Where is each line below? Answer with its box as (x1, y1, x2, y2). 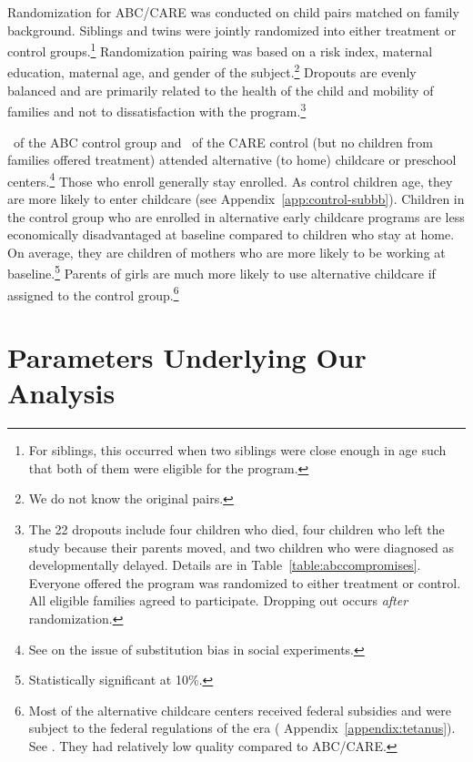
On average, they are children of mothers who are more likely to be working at (7, 242, 446, 261)
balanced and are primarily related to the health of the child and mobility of (7, 80, 434, 99)
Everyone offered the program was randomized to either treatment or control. (28, 573, 461, 592)
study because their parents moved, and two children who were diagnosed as (28, 537, 454, 556)
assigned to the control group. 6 (7, 282, 179, 304)
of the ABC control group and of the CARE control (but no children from (13, 132, 433, 151)
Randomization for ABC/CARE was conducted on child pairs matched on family (7, 3, 459, 21)
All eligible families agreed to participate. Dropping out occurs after (28, 591, 408, 610)
